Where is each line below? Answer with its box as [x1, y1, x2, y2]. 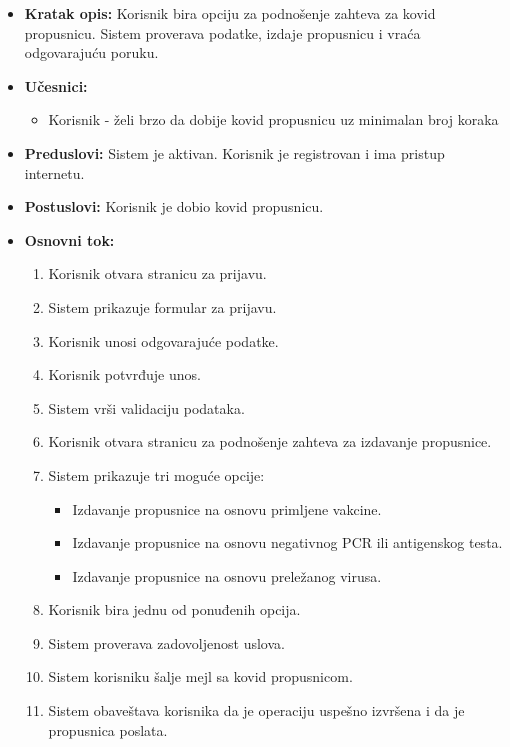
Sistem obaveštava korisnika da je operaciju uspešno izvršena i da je [48, 700, 465, 721]
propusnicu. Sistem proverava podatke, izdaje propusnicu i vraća [24, 22, 421, 43]
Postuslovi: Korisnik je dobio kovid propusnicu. [24, 196, 324, 217]
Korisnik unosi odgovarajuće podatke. [48, 330, 279, 351]
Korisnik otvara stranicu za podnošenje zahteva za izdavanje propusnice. [48, 431, 492, 452]
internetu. [24, 162, 85, 183]
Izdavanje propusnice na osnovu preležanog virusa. [72, 565, 382, 586]
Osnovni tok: [24, 229, 115, 250]
